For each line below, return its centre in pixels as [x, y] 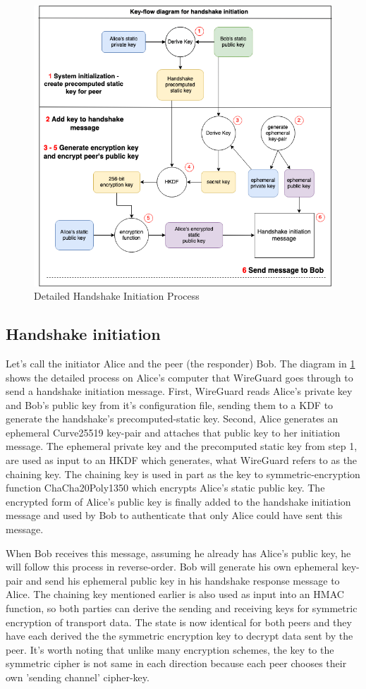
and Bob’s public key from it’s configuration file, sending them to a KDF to [170, 404]
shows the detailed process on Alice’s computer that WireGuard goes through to [179, 377]
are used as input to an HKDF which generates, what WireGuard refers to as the [182, 460]
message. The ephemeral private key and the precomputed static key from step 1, [182, 446]
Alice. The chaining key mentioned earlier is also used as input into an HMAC [175, 594]
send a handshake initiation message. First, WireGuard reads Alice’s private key [179, 391]
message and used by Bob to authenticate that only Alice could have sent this [174, 515]
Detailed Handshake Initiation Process [117, 296]
